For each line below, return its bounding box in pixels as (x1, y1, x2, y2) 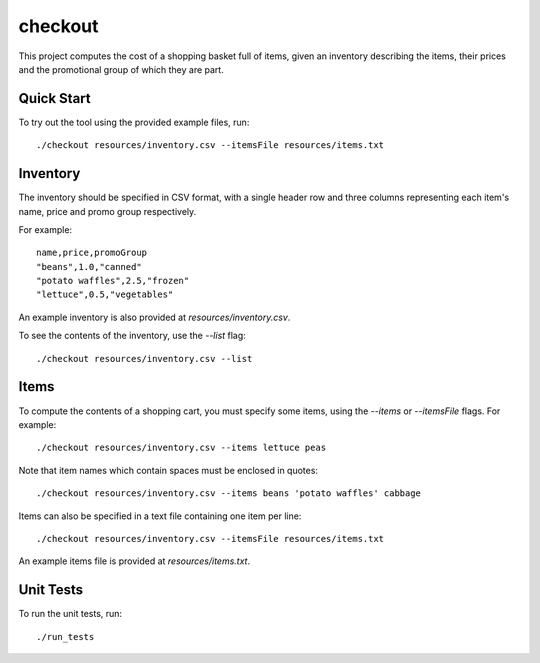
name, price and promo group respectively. (18, 205, 197, 217)
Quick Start (18, 90, 91, 107)
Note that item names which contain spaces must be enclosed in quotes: (18, 464, 319, 476)
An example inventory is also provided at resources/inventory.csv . (18, 311, 291, 323)
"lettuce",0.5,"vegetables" (36, 289, 174, 300)
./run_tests (36, 631, 95, 642)
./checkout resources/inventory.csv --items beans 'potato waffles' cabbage (36, 488, 422, 499)
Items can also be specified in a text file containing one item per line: (18, 510, 302, 522)
